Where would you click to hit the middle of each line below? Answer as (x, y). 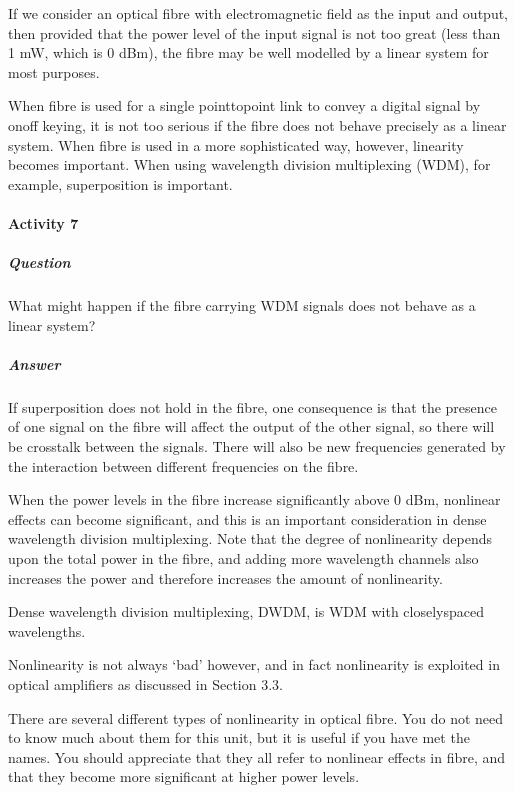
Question (39, 262)
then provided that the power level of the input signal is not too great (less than (254, 32)
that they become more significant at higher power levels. (184, 776)
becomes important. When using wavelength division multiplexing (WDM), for (249, 164)
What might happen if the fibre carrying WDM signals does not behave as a (242, 305)
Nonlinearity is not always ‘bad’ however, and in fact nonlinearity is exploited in (254, 664)
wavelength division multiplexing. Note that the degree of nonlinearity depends (250, 538)
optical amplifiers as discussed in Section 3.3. (145, 683)
